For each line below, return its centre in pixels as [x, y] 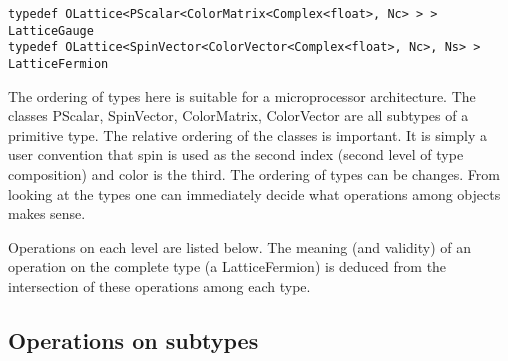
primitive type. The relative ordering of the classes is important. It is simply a [247, 134]
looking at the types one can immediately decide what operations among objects [254, 193]
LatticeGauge [51, 30]
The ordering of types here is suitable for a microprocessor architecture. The [242, 95]
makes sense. [47, 213]
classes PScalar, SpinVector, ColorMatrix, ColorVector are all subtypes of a [238, 115]
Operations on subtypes [133, 339]
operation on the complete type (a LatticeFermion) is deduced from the [227, 266]
